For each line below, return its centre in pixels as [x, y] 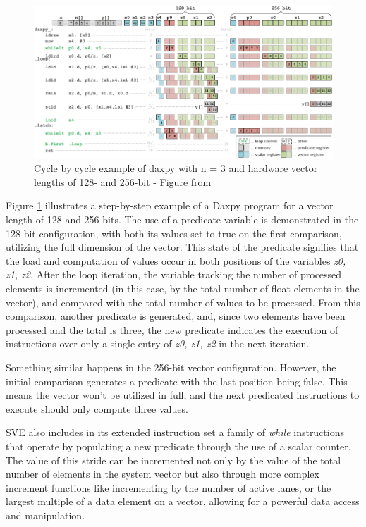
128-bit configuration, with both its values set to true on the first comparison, [174, 233]
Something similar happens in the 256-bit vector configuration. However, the [171, 367]
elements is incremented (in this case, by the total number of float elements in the [183, 289]
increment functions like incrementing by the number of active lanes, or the [169, 487]
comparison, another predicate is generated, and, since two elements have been [176, 316]
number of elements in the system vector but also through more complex [163, 474]
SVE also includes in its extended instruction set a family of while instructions [175, 432]
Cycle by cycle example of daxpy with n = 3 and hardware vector [176, 168]
